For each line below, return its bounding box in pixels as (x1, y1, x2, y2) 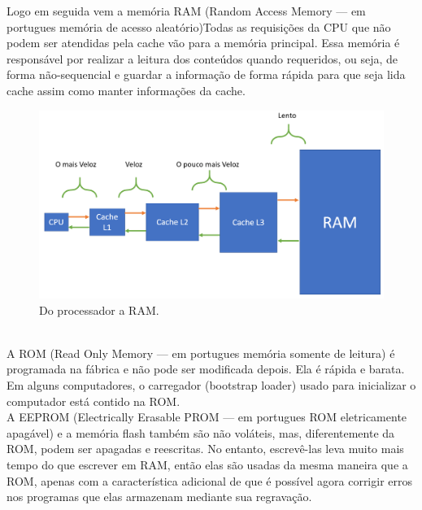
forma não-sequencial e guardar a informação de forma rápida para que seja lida (7, 66, 406, 83)
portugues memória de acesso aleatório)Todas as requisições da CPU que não (7, 18, 391, 35)
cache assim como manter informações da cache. (7, 81, 246, 98)
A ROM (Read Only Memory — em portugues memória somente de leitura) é (7, 344, 395, 361)
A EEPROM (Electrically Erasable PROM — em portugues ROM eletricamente (7, 408, 407, 425)
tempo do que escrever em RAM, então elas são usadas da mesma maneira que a (7, 456, 408, 473)
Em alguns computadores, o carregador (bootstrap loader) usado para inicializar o (7, 376, 416, 393)
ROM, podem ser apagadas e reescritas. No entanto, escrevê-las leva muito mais (7, 440, 404, 457)
